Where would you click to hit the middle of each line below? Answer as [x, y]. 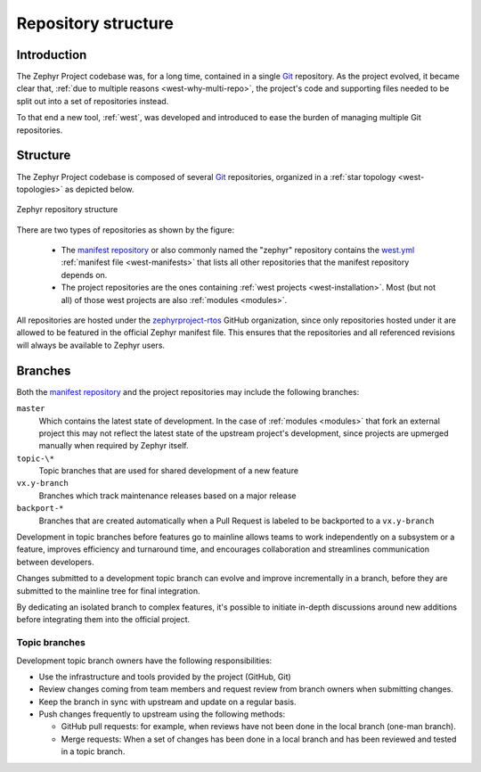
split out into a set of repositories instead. [93, 101]
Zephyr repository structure [67, 209]
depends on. [84, 275]
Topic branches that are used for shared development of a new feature [168, 471]
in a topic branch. [93, 751]
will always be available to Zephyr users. [90, 345]
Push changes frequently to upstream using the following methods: [162, 714]
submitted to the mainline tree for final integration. [108, 591]
